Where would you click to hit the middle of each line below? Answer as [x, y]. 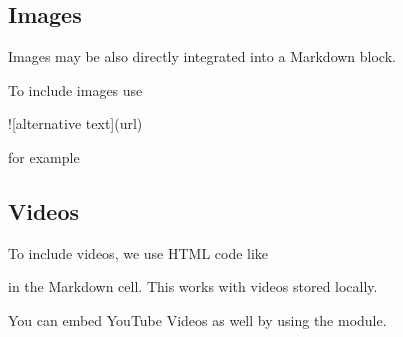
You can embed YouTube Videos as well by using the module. [197, 319]
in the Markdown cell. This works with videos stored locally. [193, 286]
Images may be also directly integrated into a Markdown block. [202, 56]
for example [44, 156]
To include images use [75, 89]
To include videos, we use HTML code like [138, 252]
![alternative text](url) [75, 123]
